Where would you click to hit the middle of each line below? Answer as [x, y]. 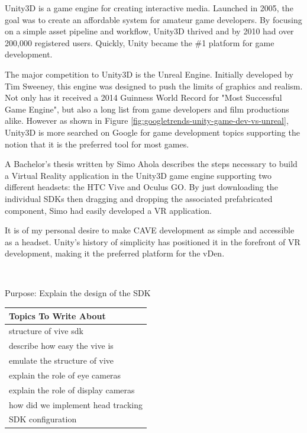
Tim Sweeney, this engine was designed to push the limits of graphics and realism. [154, 86]
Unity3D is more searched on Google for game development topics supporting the [152, 132]
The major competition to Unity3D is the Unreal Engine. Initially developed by [149, 74]
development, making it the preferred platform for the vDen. [115, 253]
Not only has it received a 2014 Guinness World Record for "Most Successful [143, 97]
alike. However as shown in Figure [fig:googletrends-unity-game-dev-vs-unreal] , [147, 121]
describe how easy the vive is [61, 346]
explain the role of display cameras [72, 389]
